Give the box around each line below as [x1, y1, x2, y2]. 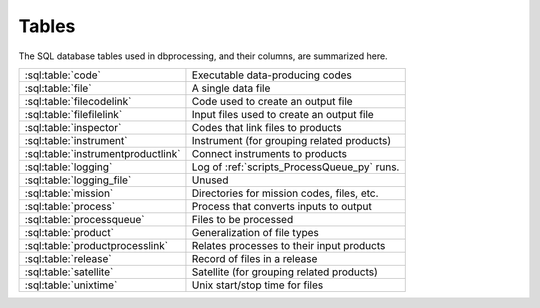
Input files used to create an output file [191, 107, 374, 121]
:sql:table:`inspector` [24, 120, 122, 134]
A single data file [191, 81, 271, 95]
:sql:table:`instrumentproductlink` [24, 146, 181, 160]
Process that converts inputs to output [191, 199, 372, 213]
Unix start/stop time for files [191, 278, 324, 292]
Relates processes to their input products [191, 238, 386, 252]
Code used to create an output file [191, 94, 354, 108]
